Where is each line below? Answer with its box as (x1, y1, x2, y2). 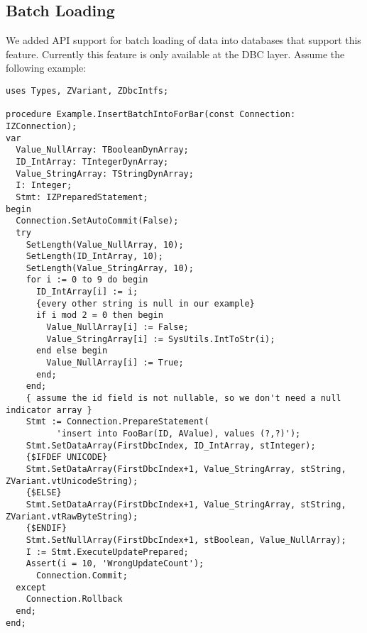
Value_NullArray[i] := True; (46, 358, 184, 368)
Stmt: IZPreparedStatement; (16, 192, 148, 202)
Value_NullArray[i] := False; (46, 322, 189, 333)
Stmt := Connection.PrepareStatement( (26, 417, 209, 427)
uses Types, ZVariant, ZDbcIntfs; (6, 85, 169, 96)
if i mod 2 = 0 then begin (35, 310, 163, 321)
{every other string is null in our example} (35, 298, 255, 309)
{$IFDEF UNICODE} (26, 452, 108, 463)
